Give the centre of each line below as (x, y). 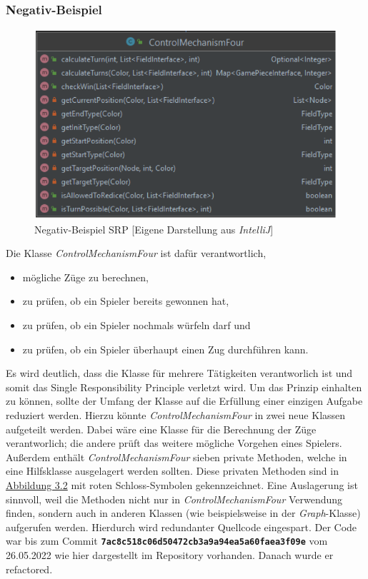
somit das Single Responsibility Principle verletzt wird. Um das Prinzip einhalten (184, 387)
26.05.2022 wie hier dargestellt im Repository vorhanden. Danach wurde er (170, 555)
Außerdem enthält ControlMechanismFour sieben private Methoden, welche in (176, 457)
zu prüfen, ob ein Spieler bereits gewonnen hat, (126, 301)
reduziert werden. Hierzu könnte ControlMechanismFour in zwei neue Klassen (176, 415)
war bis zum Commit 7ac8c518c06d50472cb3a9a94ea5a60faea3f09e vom (167, 541)
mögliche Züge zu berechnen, (85, 277)
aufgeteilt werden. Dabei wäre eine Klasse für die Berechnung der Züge (161, 429)
